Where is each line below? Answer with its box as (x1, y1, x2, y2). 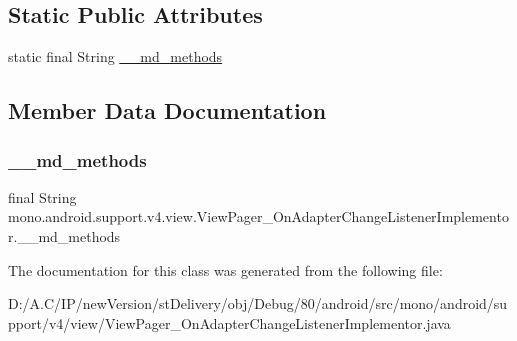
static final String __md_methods (8, 46, 223, 67)
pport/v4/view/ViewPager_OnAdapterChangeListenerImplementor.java (8, 312, 451, 333)
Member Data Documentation (8, 95, 327, 126)
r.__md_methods (8, 225, 121, 246)
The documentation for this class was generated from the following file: (8, 259, 443, 280)
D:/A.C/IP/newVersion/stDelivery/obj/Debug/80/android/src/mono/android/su (8, 293, 508, 314)
